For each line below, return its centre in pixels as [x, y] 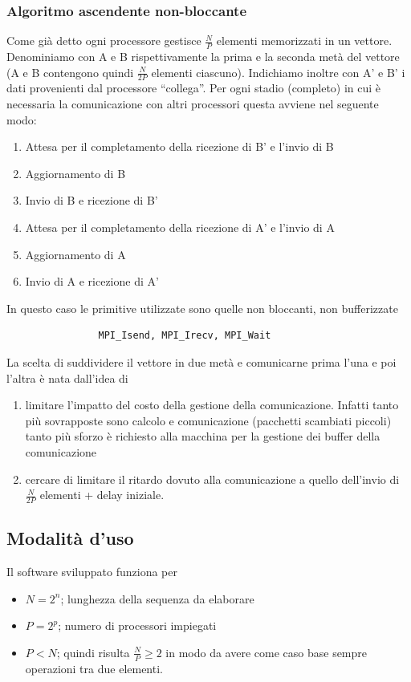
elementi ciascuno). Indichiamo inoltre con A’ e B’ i [278, 72]
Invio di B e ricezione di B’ [92, 200]
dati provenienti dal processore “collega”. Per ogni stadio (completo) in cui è [194, 88]
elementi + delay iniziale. [102, 495]
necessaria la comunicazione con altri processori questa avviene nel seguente [193, 104]
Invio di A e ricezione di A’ [92, 281]
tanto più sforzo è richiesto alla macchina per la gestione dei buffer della [203, 436]
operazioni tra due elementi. [94, 668]
